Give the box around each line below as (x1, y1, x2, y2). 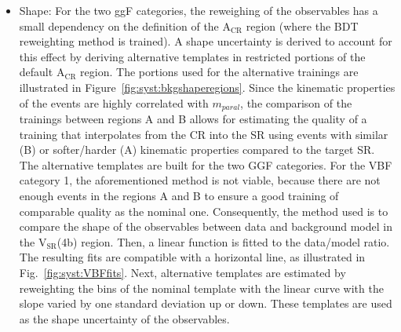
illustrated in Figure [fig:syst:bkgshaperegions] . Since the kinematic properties (19, 78, 396, 95)
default (19, 64, 53, 80)
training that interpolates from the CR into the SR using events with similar (19, 126, 388, 142)
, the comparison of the (240, 94, 352, 111)
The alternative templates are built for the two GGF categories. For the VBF (19, 156, 392, 173)
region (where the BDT (246, 17, 359, 34)
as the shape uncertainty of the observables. (19, 310, 230, 327)
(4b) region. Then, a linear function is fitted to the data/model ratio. (57, 233, 390, 250)
